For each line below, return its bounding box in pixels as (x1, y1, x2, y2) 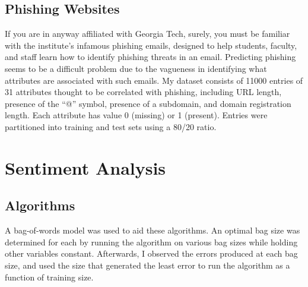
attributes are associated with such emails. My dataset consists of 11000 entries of (5, 74, 303, 86)
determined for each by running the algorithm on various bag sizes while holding (5, 235, 298, 248)
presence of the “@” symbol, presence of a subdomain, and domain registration (5, 97, 291, 109)
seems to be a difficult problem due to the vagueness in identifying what (5, 62, 267, 74)
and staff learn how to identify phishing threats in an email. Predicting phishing (5, 51, 296, 63)
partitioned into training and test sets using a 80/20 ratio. (5, 120, 217, 133)
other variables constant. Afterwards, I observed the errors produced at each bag (5, 247, 298, 260)
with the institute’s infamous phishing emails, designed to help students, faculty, (5, 39, 297, 51)
